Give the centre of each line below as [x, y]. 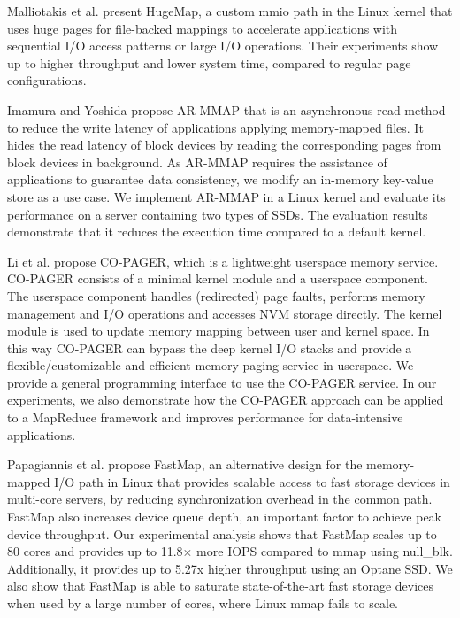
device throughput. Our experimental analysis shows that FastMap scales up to [222, 533]
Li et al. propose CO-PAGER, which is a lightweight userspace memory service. [223, 261]
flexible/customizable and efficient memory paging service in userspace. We [211, 365]
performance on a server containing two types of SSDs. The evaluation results [218, 214]
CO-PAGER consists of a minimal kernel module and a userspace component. [218, 278]
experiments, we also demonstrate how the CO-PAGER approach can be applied [226, 400]
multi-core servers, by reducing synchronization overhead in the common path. [220, 499]
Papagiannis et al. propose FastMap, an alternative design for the [185, 464]
